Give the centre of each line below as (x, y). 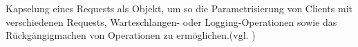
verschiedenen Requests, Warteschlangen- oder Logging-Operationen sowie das (171, 21)
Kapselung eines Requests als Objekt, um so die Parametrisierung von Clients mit (179, 8)
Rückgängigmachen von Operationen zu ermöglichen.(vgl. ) (131, 35)
